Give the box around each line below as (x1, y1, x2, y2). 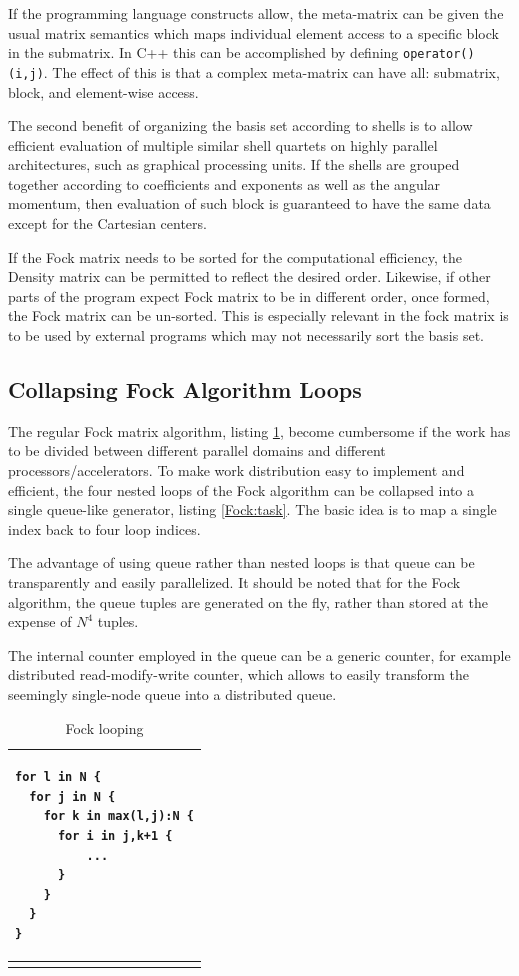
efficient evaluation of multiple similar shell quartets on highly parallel (8, 134, 438, 155)
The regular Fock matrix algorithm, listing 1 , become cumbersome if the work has (8, 420, 511, 441)
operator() (403, 47, 475, 62)
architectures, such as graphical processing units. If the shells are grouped (8, 154, 460, 175)
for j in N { (29, 789, 116, 804)
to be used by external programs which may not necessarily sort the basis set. (8, 325, 484, 346)
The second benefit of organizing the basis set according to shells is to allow (8, 115, 473, 136)
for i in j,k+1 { (57, 828, 173, 843)
